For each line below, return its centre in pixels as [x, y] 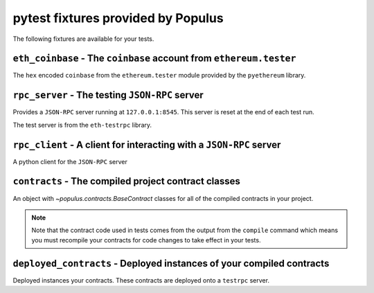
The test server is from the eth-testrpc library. [82, 125]
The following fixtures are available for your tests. [83, 39]
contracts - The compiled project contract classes [126, 181]
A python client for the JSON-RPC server [70, 161]
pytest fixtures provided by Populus [118, 18]
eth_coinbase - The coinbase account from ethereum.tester [154, 59]
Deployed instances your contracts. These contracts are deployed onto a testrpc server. [141, 280]
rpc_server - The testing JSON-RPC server [108, 95]
